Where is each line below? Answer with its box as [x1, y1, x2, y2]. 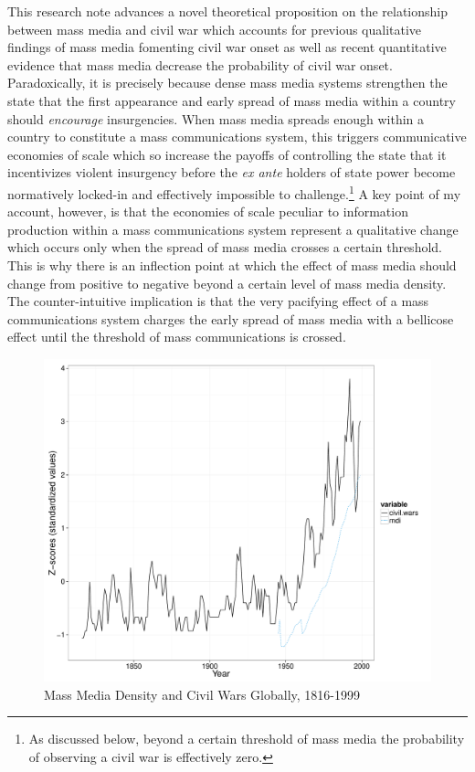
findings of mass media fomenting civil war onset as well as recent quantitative [7, 37, 447, 57]
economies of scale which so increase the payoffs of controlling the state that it [7, 144, 447, 164]
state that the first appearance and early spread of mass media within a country [7, 90, 456, 110]
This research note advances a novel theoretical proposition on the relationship [7, 2, 449, 20]
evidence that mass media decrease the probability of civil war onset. [7, 55, 393, 74]
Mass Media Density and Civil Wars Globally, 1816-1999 [44, 684, 360, 703]
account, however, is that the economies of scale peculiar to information [7, 202, 408, 221]
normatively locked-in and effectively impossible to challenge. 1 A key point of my [7, 181, 461, 203]
